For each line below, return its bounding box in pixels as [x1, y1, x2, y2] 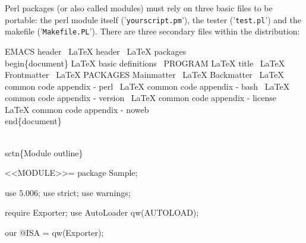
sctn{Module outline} [5, 146, 83, 159]
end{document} [5, 115, 62, 127]
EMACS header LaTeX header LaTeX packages [5, 45, 187, 57]
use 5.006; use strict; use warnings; [5, 186, 131, 198]
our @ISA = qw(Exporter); [5, 226, 104, 239]
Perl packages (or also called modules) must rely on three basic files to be [5, 2, 273, 14]
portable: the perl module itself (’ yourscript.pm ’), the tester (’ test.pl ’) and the [5, 13, 301, 26]
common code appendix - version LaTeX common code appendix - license [5, 91, 276, 104]
